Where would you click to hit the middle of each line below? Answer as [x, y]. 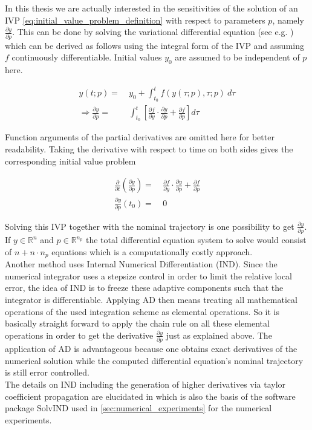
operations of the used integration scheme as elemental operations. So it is [142, 311]
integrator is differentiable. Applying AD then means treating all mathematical [151, 300]
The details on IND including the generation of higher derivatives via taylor [145, 384]
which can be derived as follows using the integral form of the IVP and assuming [154, 45]
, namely [288, 20]
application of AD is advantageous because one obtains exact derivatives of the [151, 349]
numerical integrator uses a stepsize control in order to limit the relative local [148, 275]
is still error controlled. [47, 372]
